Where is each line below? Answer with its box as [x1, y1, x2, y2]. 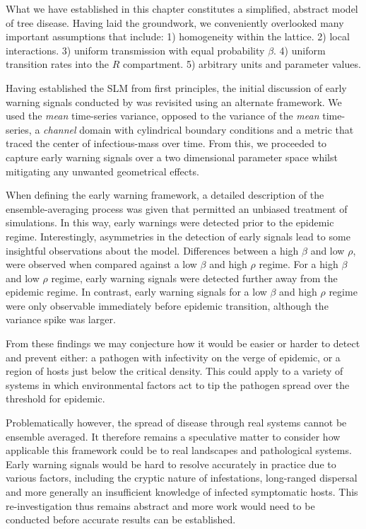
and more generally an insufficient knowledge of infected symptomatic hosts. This [6, 484, 358, 499]
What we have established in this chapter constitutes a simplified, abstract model [6, 1, 358, 16]
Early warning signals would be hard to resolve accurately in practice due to [6, 456, 336, 471]
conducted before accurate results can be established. [6, 512, 236, 527]
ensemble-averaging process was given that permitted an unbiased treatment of [6, 201, 348, 216]
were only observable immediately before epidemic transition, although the [6, 298, 329, 313]
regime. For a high [259, 257, 338, 272]
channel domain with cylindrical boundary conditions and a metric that [43, 122, 354, 136]
